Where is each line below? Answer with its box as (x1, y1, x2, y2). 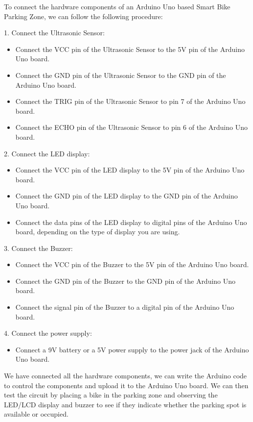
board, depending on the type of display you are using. (15, 226, 180, 237)
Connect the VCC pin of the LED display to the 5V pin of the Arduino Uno (15, 165, 245, 175)
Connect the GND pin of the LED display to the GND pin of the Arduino (15, 191, 238, 201)
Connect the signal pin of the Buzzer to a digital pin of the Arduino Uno (15, 302, 234, 312)
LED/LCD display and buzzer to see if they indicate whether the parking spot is (4, 399, 247, 409)
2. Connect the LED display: (4, 148, 90, 158)
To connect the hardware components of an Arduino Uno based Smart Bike (4, 1, 230, 11)
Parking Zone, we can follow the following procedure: (4, 11, 163, 21)
